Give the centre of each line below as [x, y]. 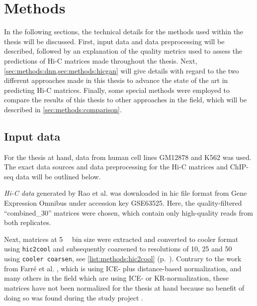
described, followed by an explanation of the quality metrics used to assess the [123, 51]
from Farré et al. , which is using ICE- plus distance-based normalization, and [123, 268]
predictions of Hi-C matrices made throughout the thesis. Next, [101, 60]
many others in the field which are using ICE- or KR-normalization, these [116, 278]
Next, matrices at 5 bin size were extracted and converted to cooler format [121, 239]
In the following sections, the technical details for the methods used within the [124, 32]
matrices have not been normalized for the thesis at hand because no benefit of [124, 287]
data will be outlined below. [58, 176]
